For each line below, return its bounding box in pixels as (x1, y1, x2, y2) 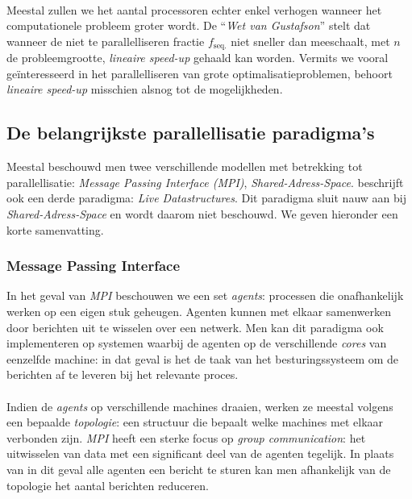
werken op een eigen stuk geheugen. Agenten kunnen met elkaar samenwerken (6, 303, 391, 319)
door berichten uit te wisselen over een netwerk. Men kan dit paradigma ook (6, 318, 384, 335)
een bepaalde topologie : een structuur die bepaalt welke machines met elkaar (6, 414, 384, 430)
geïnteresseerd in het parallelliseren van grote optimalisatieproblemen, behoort (6, 64, 393, 81)
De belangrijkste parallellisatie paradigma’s (6, 120, 375, 145)
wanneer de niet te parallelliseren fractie (6, 32, 205, 49)
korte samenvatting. (6, 221, 104, 238)
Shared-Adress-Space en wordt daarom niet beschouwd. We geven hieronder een (6, 206, 398, 222)
